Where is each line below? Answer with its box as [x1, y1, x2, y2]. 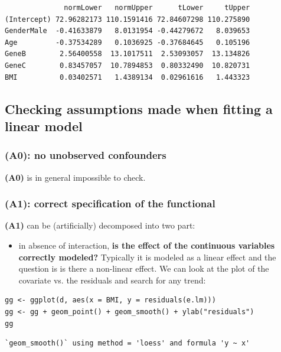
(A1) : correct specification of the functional [5, 196, 215, 211]
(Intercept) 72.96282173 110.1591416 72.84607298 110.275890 [5, 15, 250, 24]
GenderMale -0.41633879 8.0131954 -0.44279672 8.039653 [5, 27, 250, 35]
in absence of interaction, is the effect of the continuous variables [18, 239, 275, 251]
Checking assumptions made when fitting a [5, 99, 273, 118]
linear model [5, 116, 83, 135]
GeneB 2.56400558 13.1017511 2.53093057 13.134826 [5, 50, 250, 58]
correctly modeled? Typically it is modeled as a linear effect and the [18, 250, 276, 263]
